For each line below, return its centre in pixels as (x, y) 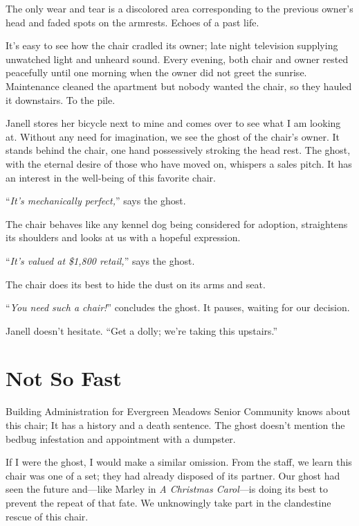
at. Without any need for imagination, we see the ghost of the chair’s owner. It (173, 136)
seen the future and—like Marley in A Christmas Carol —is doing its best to (167, 489)
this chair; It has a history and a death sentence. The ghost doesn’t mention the (175, 425)
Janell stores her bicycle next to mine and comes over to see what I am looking (173, 123)
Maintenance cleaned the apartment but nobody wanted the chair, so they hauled (179, 86)
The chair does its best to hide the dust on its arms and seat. (136, 284)
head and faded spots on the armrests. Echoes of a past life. (132, 22)
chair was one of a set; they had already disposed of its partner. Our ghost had (173, 475)
